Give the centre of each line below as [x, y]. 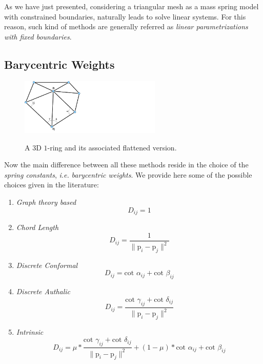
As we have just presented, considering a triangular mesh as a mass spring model [131, 6]
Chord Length [37, 227]
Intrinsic [30, 331]
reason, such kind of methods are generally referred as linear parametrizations [126, 26]
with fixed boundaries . [38, 36]
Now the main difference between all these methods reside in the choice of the [126, 165]
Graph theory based [46, 202]
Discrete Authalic [43, 291]
